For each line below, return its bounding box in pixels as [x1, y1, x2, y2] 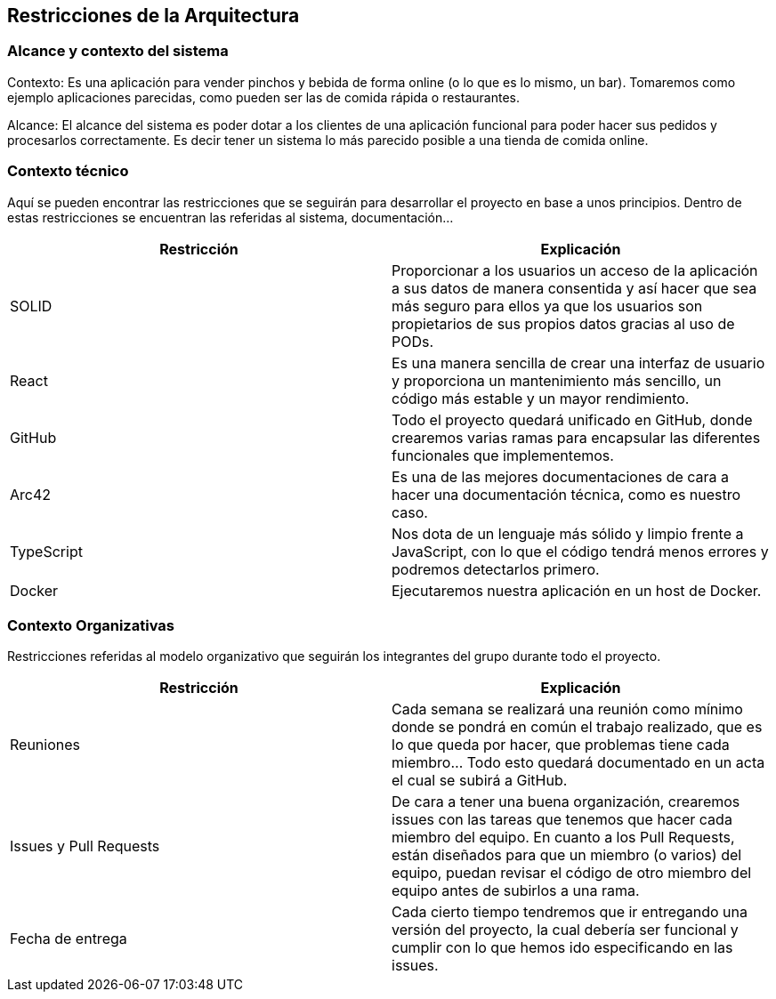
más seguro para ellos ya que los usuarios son [392, 296, 703, 315]
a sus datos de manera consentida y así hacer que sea [392, 278, 757, 297]
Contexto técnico [7, 162, 129, 181]
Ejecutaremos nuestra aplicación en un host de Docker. [392, 581, 762, 600]
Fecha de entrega [10, 930, 127, 948]
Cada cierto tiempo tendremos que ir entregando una [392, 903, 748, 922]
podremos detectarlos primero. [392, 560, 600, 578]
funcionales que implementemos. [392, 446, 614, 464]
